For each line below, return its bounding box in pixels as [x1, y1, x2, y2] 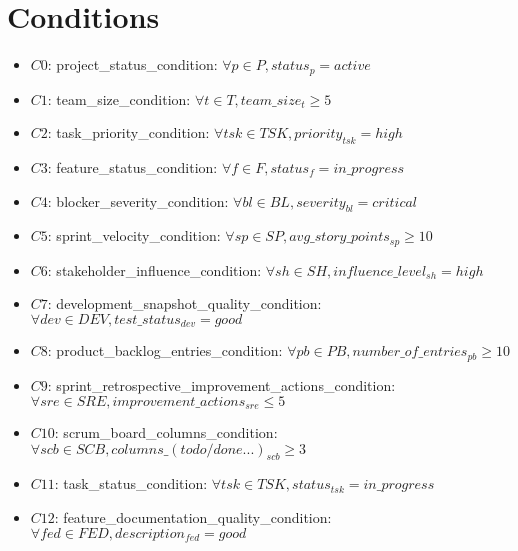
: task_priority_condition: [47, 122, 210, 143]
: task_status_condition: [54, 473, 208, 494]
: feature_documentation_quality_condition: [54, 506, 332, 527]
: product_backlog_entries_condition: [47, 340, 283, 361]
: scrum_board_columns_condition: [54, 421, 278, 442]
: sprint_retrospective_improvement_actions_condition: [47, 374, 396, 395]
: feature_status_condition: [47, 156, 218, 177]
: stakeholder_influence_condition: [47, 259, 262, 280]
